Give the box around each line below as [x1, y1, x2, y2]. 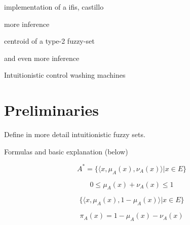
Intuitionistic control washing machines [4, 70, 126, 80]
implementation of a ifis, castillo [4, 2, 104, 12]
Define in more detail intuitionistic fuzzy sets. [4, 129, 145, 140]
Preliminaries [4, 100, 99, 120]
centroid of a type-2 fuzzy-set [4, 36, 95, 46]
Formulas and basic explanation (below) [4, 146, 128, 156]
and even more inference [4, 52, 80, 63]
